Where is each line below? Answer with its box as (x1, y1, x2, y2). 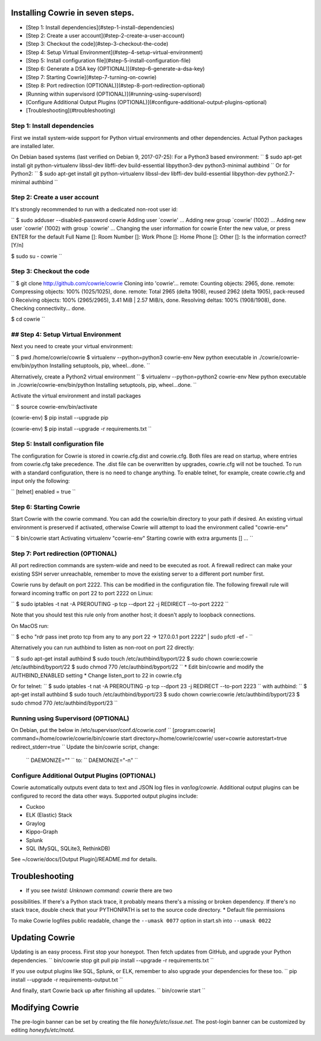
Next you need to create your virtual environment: (11, 343, 133, 350)
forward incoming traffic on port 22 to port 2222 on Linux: (11, 589, 153, 596)
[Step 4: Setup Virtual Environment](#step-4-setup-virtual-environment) (26, 48, 203, 56)
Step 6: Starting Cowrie (11, 503, 80, 511)
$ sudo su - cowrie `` (11, 252, 62, 260)
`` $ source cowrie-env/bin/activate (11, 403, 97, 410)
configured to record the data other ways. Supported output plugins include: (11, 792, 199, 799)
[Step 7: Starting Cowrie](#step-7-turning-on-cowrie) (26, 73, 157, 80)
